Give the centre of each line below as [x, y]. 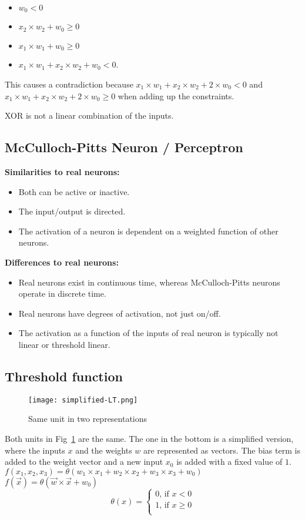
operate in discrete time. [62, 293]
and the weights [104, 450]
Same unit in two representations [88, 419]
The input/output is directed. [72, 211]
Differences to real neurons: [62, 262]
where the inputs [35, 450]
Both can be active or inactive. [74, 191]
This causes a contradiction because [69, 84]
